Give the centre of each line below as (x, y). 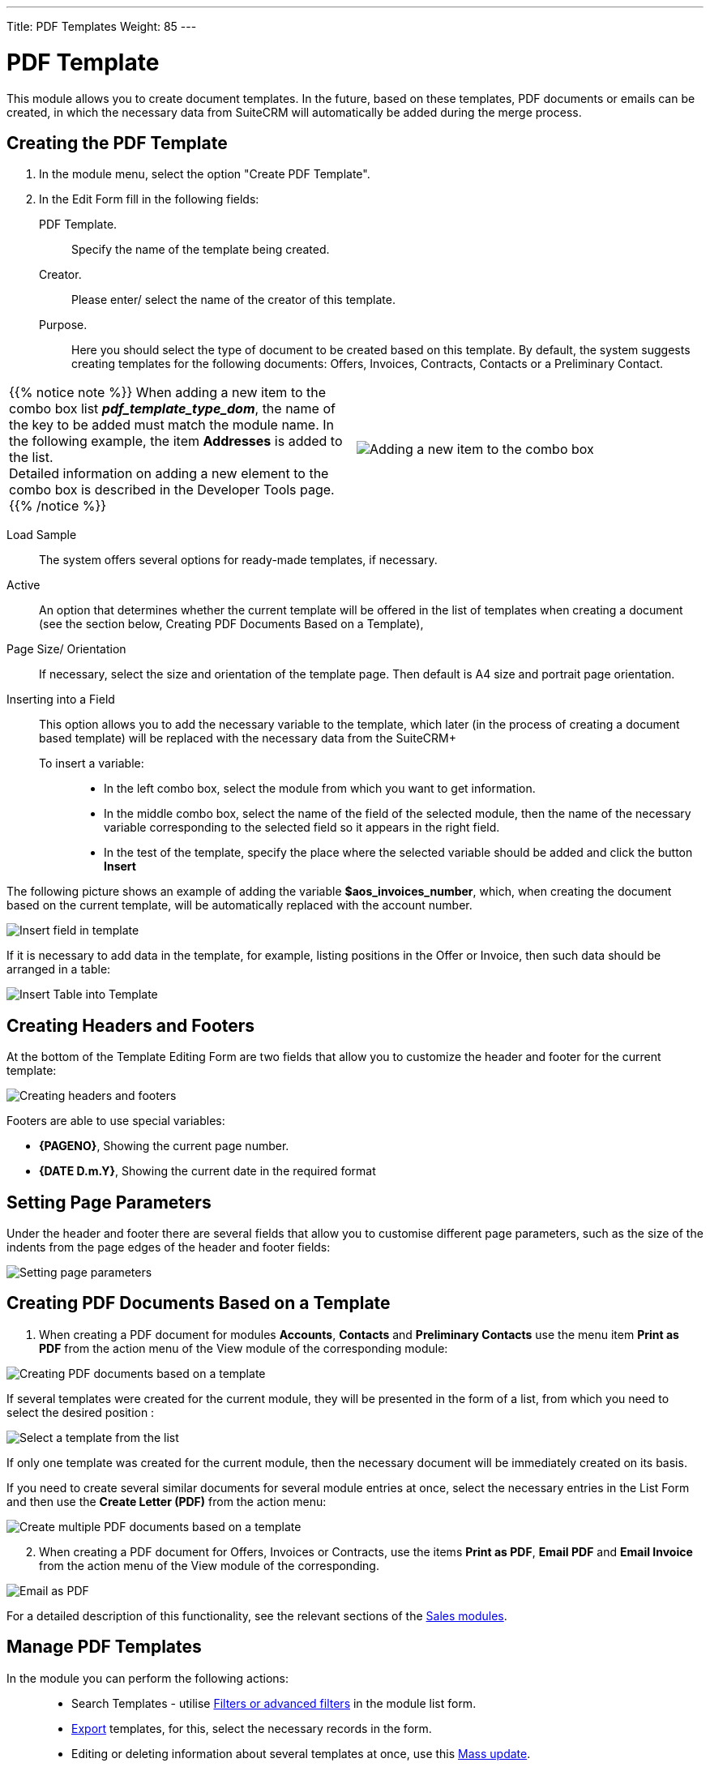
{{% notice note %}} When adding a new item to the (168, 393)
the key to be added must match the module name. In (172, 425)
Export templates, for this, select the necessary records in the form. (252, 1728)
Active (24, 585)
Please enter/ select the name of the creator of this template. (234, 300)
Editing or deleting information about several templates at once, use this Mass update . (301, 1753)
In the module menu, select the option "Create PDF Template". (205, 174)
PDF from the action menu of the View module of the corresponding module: (244, 1348)
